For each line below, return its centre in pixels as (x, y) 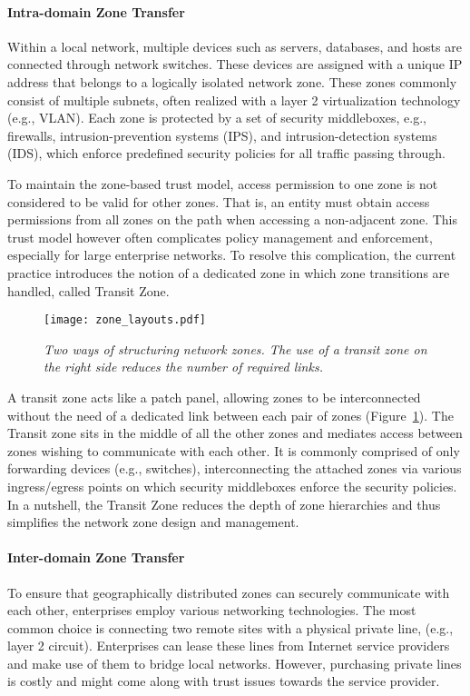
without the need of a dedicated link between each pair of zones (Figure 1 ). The (230, 415)
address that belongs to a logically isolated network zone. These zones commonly (232, 81)
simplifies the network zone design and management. (153, 522)
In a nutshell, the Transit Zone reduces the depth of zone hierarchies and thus (224, 504)
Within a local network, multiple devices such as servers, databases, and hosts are (235, 46)
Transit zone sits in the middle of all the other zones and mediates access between (235, 433)
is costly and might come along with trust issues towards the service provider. (224, 681)
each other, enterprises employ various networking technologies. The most (212, 610)
